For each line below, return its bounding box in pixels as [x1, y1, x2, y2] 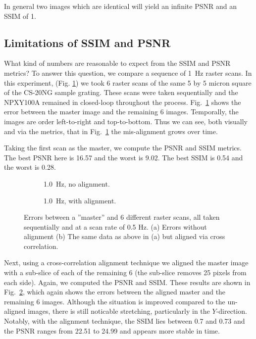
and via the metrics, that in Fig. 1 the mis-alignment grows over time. [4, 126, 218, 136]
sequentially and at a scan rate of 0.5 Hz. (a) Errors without [24, 221, 207, 232]
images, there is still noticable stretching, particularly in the [28, 306, 210, 316]
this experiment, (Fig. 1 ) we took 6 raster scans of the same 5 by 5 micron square [4, 77, 252, 88]
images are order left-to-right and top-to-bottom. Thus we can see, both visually [4, 116, 248, 126]
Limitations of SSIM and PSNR [4, 35, 171, 50]
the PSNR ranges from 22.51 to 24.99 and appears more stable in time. [4, 325, 220, 336]
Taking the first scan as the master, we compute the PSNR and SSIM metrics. [4, 143, 242, 153]
